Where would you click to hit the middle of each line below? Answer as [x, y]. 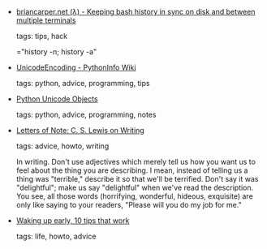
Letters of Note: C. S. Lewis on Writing [80, 130]
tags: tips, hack [41, 36]
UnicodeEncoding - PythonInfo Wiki [76, 67]
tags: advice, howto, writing [62, 146]
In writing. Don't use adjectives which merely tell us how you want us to [136, 162]
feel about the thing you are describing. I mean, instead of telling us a [132, 170]
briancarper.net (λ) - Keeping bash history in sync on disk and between [136, 12]
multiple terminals [46, 20]
